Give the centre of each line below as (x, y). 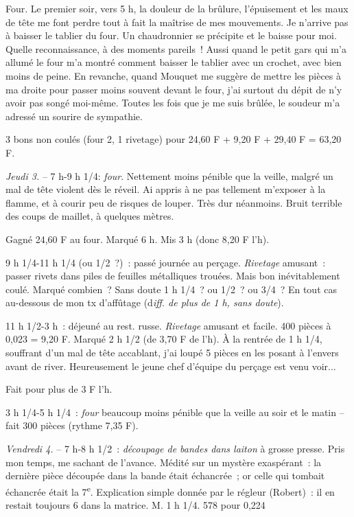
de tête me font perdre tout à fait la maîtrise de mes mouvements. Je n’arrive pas (177, 22)
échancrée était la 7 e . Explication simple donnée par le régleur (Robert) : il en (170, 490)
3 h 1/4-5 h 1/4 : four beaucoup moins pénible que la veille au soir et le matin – (175, 412)
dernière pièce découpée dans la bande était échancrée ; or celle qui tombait (165, 475)
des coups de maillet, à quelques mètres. (90, 216)
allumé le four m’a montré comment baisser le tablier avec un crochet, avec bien (174, 62)
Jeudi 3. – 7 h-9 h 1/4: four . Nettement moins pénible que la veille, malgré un (169, 175)
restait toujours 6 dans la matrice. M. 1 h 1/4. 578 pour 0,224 (135, 505)
